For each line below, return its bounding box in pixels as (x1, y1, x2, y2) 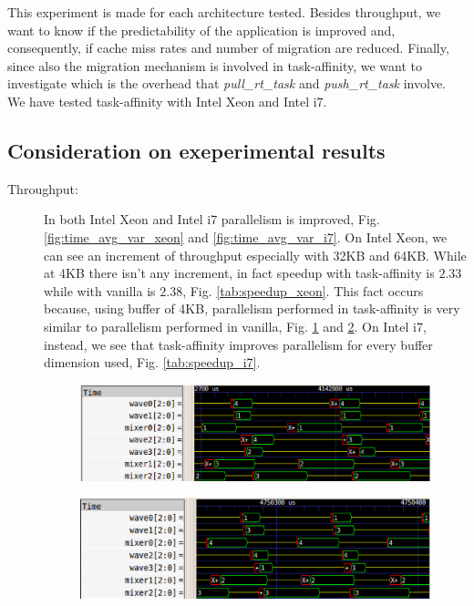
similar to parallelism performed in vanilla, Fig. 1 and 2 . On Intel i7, (44, 316, 427, 335)
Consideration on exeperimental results (7, 136, 386, 164)
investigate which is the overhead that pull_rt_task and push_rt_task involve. (7, 74, 447, 93)
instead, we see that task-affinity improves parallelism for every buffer (44, 334, 433, 354)
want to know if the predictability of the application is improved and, (7, 20, 396, 39)
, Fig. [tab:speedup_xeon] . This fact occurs (182, 281, 424, 300)
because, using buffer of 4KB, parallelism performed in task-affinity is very (44, 299, 460, 318)
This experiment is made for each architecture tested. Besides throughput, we (7, 3, 441, 21)
